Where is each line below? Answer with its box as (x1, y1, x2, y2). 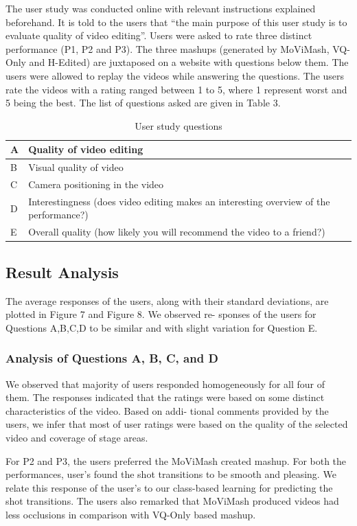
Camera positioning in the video (28, 177, 164, 192)
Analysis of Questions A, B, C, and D (5, 350, 218, 367)
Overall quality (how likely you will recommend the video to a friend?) (28, 225, 325, 239)
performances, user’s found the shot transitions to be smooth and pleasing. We (5, 467, 336, 481)
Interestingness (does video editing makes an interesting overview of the (28, 194, 330, 208)
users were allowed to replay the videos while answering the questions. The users (5, 68, 345, 82)
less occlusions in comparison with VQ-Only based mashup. (5, 507, 256, 521)
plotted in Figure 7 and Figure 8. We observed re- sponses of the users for (5, 307, 316, 321)
